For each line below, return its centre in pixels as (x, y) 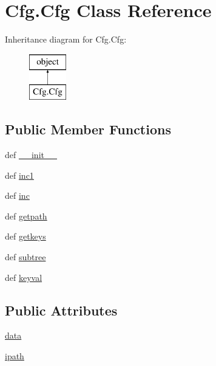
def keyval (24, 277)
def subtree (25, 257)
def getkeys (25, 236)
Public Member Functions (88, 129)
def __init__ (31, 155)
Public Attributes (61, 310)
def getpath (26, 216)
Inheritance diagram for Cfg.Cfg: (66, 39)
